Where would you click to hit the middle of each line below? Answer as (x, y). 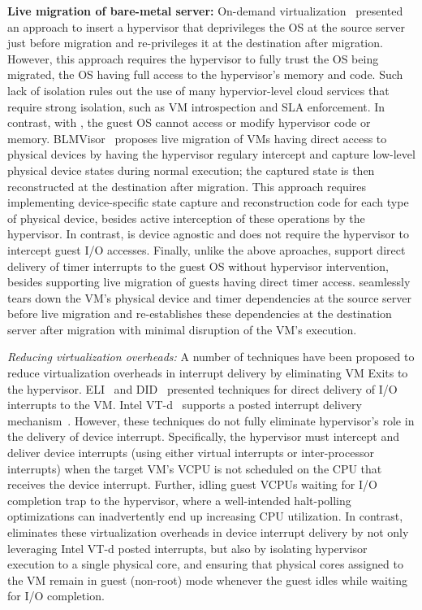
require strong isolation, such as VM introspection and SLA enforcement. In (196, 106)
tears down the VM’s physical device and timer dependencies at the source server (209, 297)
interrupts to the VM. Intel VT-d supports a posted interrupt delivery (185, 405)
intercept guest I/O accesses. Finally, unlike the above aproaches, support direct (207, 249)
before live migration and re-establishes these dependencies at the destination (200, 314)
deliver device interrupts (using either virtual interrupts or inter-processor (191, 453)
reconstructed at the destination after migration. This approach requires (187, 186)
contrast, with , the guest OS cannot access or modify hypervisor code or (189, 122)
